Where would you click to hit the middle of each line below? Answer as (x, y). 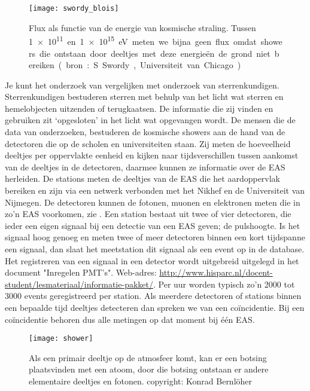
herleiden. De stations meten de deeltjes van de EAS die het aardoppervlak (143, 178)
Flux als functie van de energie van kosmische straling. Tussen (142, 27)
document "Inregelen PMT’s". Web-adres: (81, 272)
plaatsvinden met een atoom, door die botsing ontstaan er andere (149, 369)
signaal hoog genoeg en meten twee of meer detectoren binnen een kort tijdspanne (155, 237)
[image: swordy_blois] (74, 8)
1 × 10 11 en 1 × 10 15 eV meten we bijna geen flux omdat (143, 40)
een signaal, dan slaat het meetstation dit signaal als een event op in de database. (155, 249)
